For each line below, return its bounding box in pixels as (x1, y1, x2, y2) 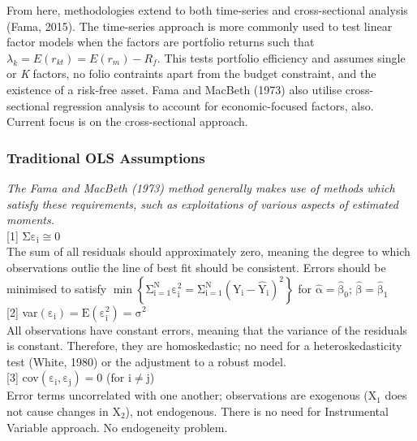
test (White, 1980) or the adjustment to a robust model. (6, 352, 286, 370)
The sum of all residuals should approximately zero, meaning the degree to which (6, 243, 411, 260)
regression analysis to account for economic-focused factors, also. (53, 97, 374, 114)
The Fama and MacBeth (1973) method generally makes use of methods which (6, 179, 395, 196)
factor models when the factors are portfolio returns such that (6, 33, 315, 50)
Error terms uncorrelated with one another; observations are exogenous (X (6, 387, 377, 404)
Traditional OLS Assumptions (6, 147, 205, 167)
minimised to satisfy (6, 279, 107, 296)
